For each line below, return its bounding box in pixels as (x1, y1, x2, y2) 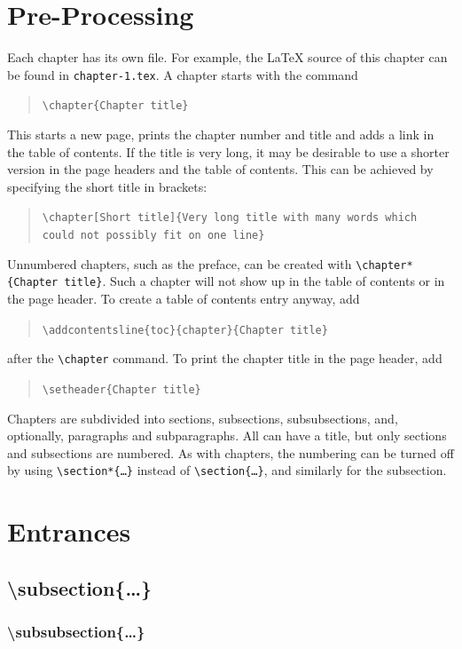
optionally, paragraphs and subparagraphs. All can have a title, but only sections (7, 426, 447, 445)
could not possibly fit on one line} (42, 229, 265, 242)
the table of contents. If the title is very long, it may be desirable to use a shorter (7, 142, 450, 161)
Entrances (7, 513, 131, 550)
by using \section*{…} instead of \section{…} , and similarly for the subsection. (7, 461, 447, 479)
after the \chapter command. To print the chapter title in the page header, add (7, 349, 442, 368)
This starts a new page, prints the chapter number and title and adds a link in (7, 125, 435, 144)
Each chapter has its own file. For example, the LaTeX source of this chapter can (7, 48, 448, 67)
